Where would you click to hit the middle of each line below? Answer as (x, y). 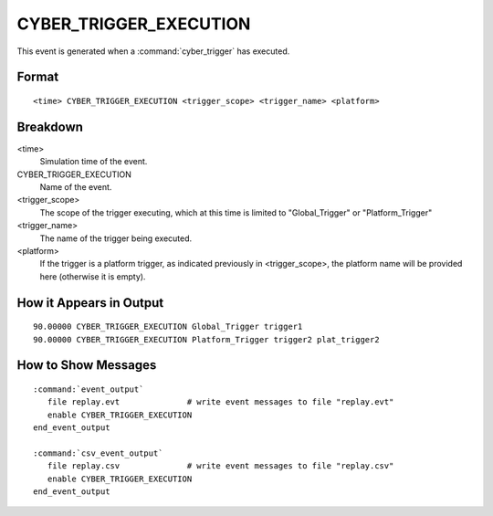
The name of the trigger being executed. (116, 238)
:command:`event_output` (89, 389)
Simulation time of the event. (94, 162)
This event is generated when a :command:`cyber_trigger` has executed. (153, 51)
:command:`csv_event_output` (98, 453)
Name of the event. (76, 187)
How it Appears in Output (90, 303)
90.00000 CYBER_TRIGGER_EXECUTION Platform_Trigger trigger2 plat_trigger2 (206, 339)
